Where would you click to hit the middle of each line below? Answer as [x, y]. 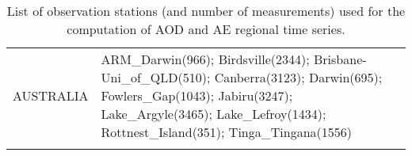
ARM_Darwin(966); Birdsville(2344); [205, 59]
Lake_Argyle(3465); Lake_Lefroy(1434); [214, 114]
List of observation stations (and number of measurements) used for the [206, 11]
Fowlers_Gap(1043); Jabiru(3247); [197, 95]
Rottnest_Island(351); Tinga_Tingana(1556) [226, 132]
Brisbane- [340, 59]
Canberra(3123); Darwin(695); [298, 77]
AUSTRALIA [51, 95]
